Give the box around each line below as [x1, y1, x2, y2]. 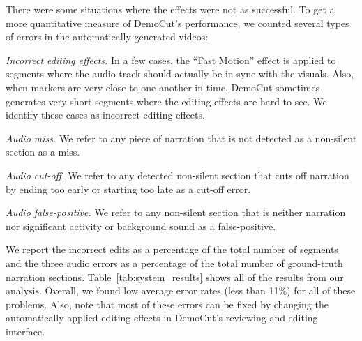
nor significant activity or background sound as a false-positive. [6, 218, 276, 233]
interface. [6, 324, 45, 338]
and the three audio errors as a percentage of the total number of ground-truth [6, 255, 343, 270]
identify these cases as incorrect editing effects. [6, 107, 205, 122]
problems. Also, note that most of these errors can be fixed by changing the [6, 296, 329, 311]
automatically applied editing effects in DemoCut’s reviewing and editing [6, 310, 318, 325]
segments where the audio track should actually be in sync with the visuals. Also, [6, 66, 354, 81]
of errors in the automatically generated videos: [6, 29, 209, 44]
